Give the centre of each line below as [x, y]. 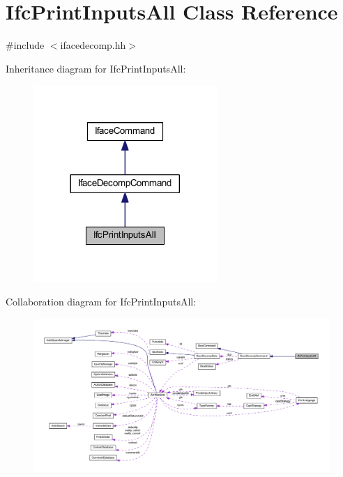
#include [25, 45]
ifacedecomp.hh [93, 45]
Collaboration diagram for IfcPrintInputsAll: [101, 302]
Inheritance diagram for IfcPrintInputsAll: [96, 68]
